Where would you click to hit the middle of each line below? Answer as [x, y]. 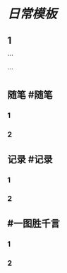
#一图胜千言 [33, 223]
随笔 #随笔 [30, 95]
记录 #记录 [30, 159]
